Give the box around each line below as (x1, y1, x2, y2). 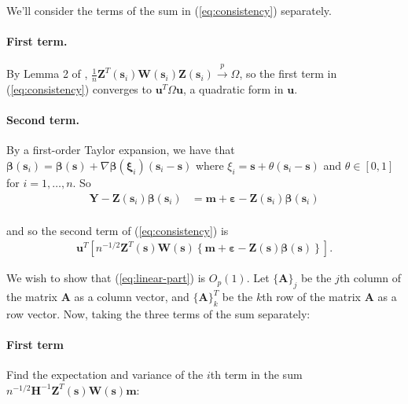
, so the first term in (239, 65, 337, 82)
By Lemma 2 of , (6, 65, 88, 82)
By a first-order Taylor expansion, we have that (6, 141, 235, 158)
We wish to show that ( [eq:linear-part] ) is (6, 270, 206, 286)
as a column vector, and (74, 288, 189, 305)
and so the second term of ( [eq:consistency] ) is (6, 222, 229, 238)
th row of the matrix (262, 288, 361, 305)
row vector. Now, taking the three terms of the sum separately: (6, 305, 311, 321)
